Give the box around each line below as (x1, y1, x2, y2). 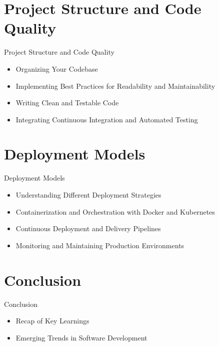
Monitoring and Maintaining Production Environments (15, 240, 184, 250)
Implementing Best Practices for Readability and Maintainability (15, 80, 215, 91)
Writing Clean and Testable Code (15, 97, 119, 108)
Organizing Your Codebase (15, 63, 98, 74)
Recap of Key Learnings (15, 315, 89, 326)
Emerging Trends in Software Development (15, 332, 147, 342)
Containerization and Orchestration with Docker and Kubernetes (15, 206, 215, 217)
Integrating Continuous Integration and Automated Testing (15, 114, 198, 124)
